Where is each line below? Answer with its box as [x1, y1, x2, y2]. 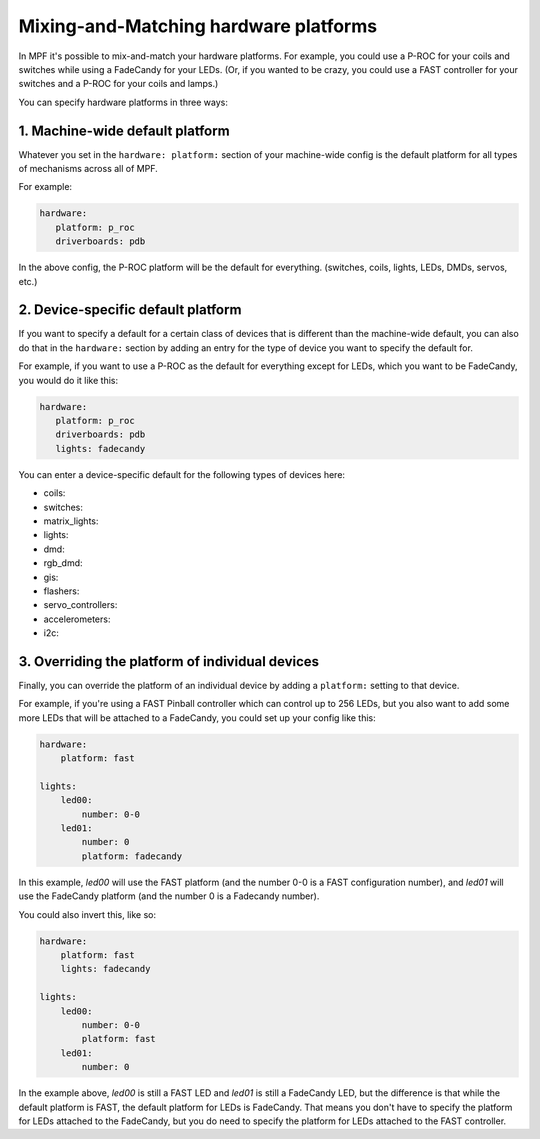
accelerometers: [43, 613, 111, 625]
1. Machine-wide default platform [18, 122, 230, 139]
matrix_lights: [43, 515, 99, 527]
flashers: [43, 585, 80, 597]
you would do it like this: [18, 374, 119, 386]
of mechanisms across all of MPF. [18, 163, 159, 175]
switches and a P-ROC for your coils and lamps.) [18, 78, 219, 90]
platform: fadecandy [81, 850, 183, 862]
